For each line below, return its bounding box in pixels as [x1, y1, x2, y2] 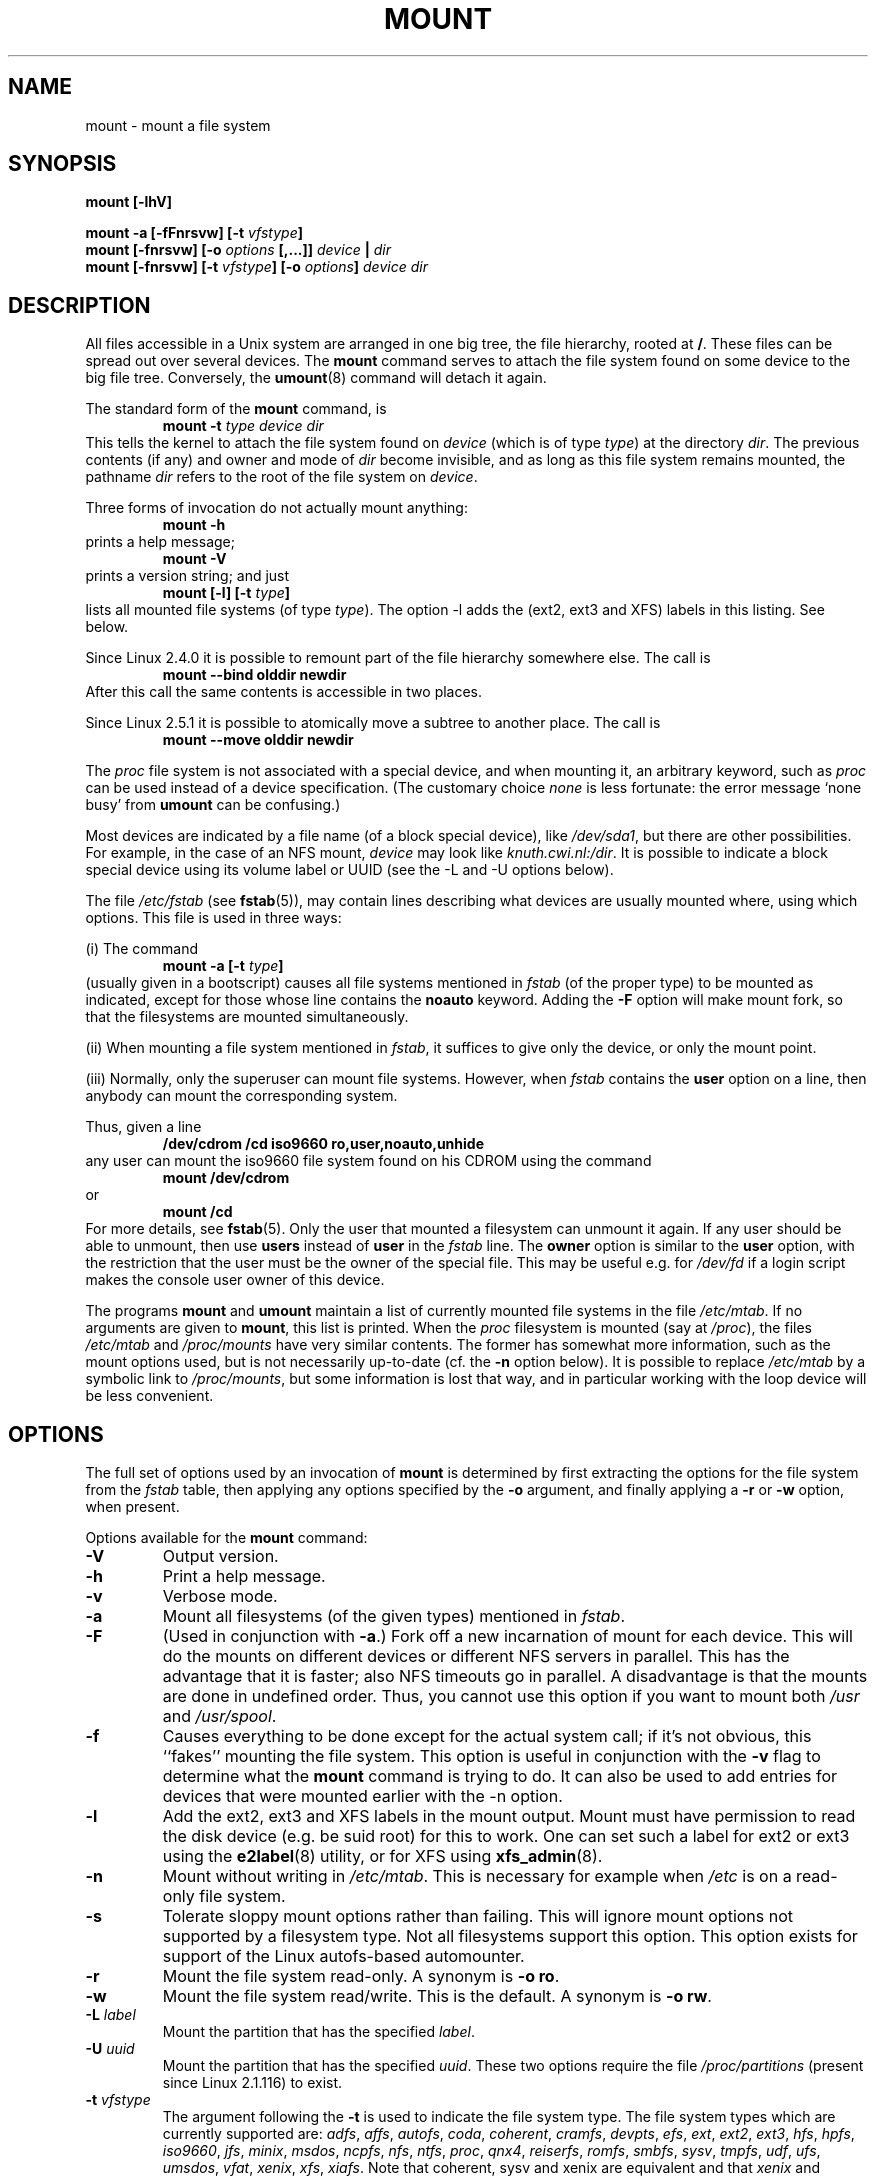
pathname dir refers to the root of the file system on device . [85, 468, 478, 486]
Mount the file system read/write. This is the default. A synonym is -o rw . [162, 1986, 712, 2007]
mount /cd [162, 1203, 233, 1221]
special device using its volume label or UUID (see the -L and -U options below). [85, 861, 614, 879]
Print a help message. [162, 1566, 326, 1587]
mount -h [162, 516, 226, 534]
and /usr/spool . [162, 1706, 277, 1727]
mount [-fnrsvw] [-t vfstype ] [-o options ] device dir [85, 258, 428, 276]
